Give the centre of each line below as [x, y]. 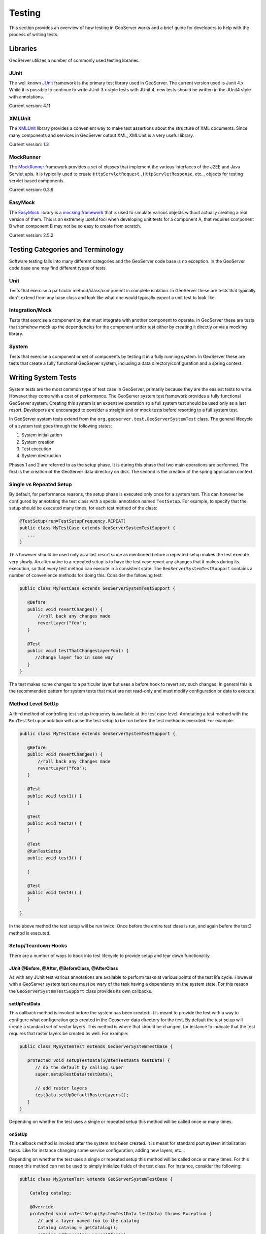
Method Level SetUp [34, 704]
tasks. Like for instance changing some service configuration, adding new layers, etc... [97, 1150]
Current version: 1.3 [29, 144]
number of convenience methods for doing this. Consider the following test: [86, 576]
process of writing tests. [34, 34]
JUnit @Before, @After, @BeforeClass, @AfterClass [64, 968]
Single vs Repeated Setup [41, 484]
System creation [38, 442]
